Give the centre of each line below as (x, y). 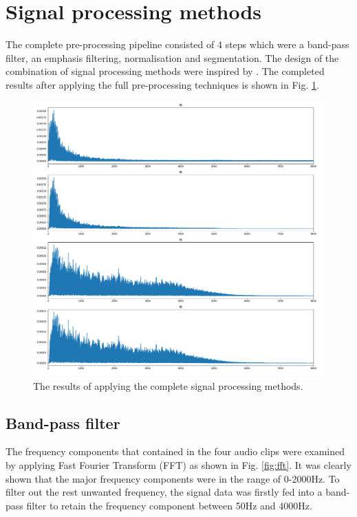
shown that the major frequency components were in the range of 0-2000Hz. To (173, 478)
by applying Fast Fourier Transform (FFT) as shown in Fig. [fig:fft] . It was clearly (178, 465)
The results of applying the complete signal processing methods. (168, 385)
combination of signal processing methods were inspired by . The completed (165, 71)
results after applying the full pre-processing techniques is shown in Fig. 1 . (162, 84)
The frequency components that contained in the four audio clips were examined (175, 451)
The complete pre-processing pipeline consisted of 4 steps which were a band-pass (177, 44)
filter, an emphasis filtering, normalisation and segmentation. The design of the (172, 57)
